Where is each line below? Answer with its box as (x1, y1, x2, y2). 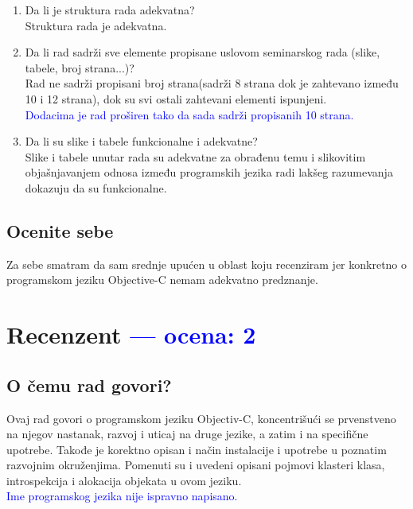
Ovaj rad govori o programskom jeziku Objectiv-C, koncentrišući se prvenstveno (6, 410, 396, 426)
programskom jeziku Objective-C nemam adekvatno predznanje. (6, 271, 318, 288)
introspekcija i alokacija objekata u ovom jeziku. (6, 472, 242, 488)
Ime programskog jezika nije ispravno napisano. (6, 488, 238, 504)
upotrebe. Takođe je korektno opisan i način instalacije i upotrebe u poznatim (6, 441, 387, 457)
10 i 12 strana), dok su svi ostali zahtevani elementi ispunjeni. (25, 90, 327, 107)
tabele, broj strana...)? (25, 59, 134, 76)
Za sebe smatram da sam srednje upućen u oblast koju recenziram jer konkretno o (6, 255, 407, 272)
